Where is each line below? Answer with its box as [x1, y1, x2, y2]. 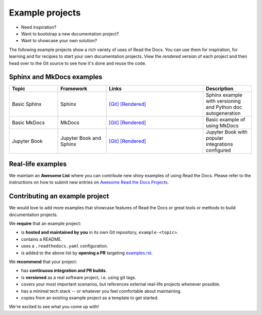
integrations [205, 141, 233, 148]
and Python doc [205, 104, 242, 111]
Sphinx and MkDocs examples [9, 73, 103, 81]
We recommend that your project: [9, 259, 77, 265]
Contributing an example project [9, 192, 109, 200]
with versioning [205, 98, 241, 104]
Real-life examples [9, 160, 67, 168]
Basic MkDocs [12, 119, 45, 126]
